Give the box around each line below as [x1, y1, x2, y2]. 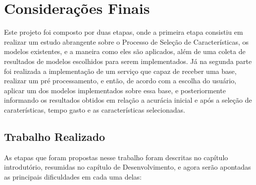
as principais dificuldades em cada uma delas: [4, 171, 142, 182]
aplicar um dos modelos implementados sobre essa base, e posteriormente [4, 85, 226, 95]
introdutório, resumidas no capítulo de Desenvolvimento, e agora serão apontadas [4, 162, 251, 172]
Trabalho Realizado [4, 128, 105, 144]
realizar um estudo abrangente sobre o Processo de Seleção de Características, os [4, 36, 249, 47]
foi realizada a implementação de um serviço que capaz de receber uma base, [4, 65, 237, 76]
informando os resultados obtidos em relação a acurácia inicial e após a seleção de [4, 95, 252, 105]
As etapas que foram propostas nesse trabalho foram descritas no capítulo [4, 152, 228, 162]
